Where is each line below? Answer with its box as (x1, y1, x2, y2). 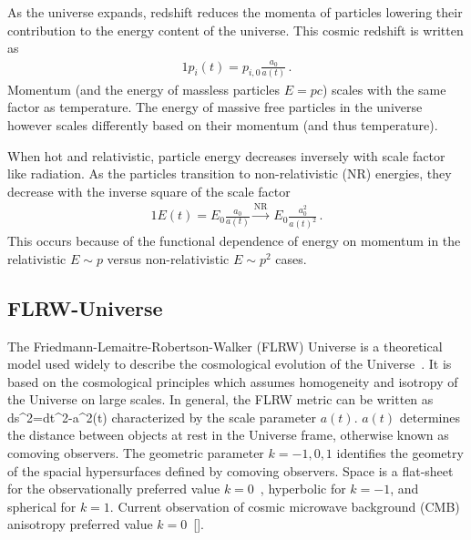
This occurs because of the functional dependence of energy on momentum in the (7, 231, 461, 250)
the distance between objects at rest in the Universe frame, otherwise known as (7, 425, 449, 444)
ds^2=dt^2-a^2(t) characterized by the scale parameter (7, 407, 317, 426)
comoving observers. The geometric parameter (7, 443, 264, 463)
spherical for (7, 496, 77, 515)
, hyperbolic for (260, 479, 346, 498)
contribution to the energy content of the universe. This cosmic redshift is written (7, 20, 464, 39)
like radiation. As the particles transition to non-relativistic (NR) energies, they (7, 164, 452, 183)
